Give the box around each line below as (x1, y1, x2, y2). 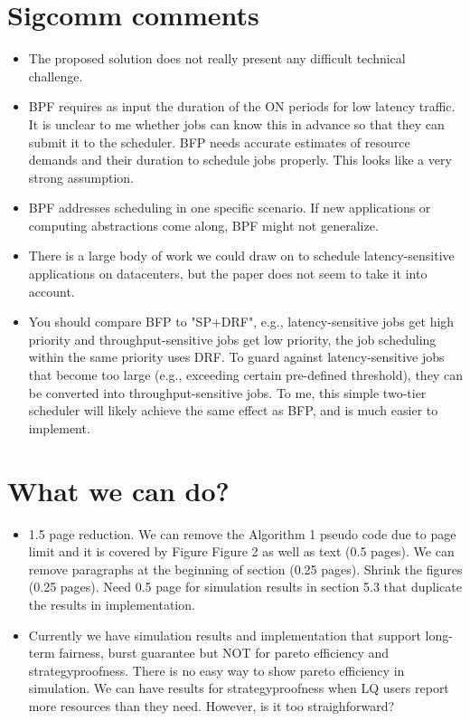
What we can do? (7, 471, 230, 508)
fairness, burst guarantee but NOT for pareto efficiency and (59, 643, 390, 662)
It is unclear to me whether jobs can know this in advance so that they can (28, 114, 445, 133)
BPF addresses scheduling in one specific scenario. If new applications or (28, 198, 431, 217)
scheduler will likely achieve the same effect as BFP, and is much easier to (28, 401, 438, 420)
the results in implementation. (28, 594, 195, 613)
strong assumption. (28, 167, 134, 186)
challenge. (28, 66, 83, 85)
